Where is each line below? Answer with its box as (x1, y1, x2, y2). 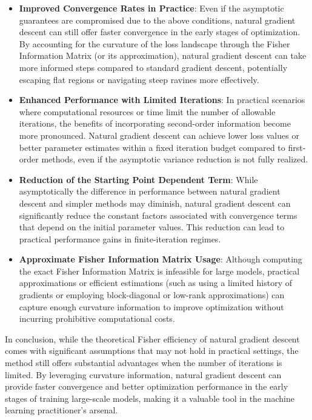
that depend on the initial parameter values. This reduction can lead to (19, 221, 285, 233)
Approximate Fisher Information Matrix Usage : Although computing (19, 253, 302, 265)
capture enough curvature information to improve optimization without (19, 300, 284, 313)
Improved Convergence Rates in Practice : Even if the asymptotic (19, 2, 284, 14)
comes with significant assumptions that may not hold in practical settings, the (5, 344, 299, 357)
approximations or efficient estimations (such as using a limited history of (19, 276, 292, 289)
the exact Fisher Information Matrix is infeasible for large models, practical (19, 264, 300, 277)
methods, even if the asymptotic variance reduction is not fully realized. (41, 153, 308, 165)
